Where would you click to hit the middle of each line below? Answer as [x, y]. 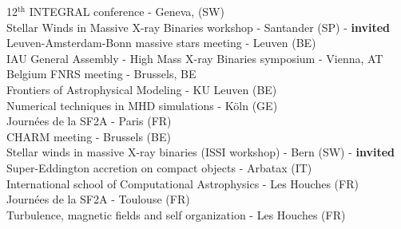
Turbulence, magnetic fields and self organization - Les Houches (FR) [176, 214]
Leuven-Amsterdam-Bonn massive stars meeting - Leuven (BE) [161, 43]
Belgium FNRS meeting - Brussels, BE [101, 74]
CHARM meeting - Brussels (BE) [89, 136]
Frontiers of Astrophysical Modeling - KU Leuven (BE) [142, 89]
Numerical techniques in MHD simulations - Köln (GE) [142, 105]
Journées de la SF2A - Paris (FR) [89, 121]
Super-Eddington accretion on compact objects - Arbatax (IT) [159, 167]
